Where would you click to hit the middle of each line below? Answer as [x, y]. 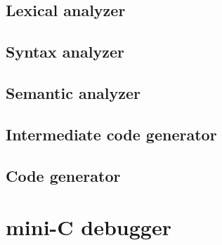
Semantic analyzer [73, 92]
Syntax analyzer [65, 52]
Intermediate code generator [111, 134]
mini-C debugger [89, 227]
